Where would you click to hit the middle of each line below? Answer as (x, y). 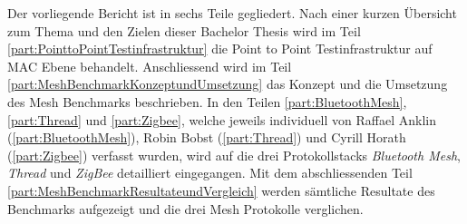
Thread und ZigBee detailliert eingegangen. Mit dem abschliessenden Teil (210, 173)
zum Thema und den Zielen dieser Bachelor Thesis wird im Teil (184, 30)
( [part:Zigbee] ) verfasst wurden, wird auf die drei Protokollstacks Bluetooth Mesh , (234, 155)
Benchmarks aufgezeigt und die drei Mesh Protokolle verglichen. (185, 208)
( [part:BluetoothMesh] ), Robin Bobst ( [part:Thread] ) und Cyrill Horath (207, 137)
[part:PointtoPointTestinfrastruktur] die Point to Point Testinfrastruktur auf (220, 49)
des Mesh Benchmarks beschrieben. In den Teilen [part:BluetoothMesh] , (207, 101)
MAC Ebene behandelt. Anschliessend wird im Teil (150, 66)
